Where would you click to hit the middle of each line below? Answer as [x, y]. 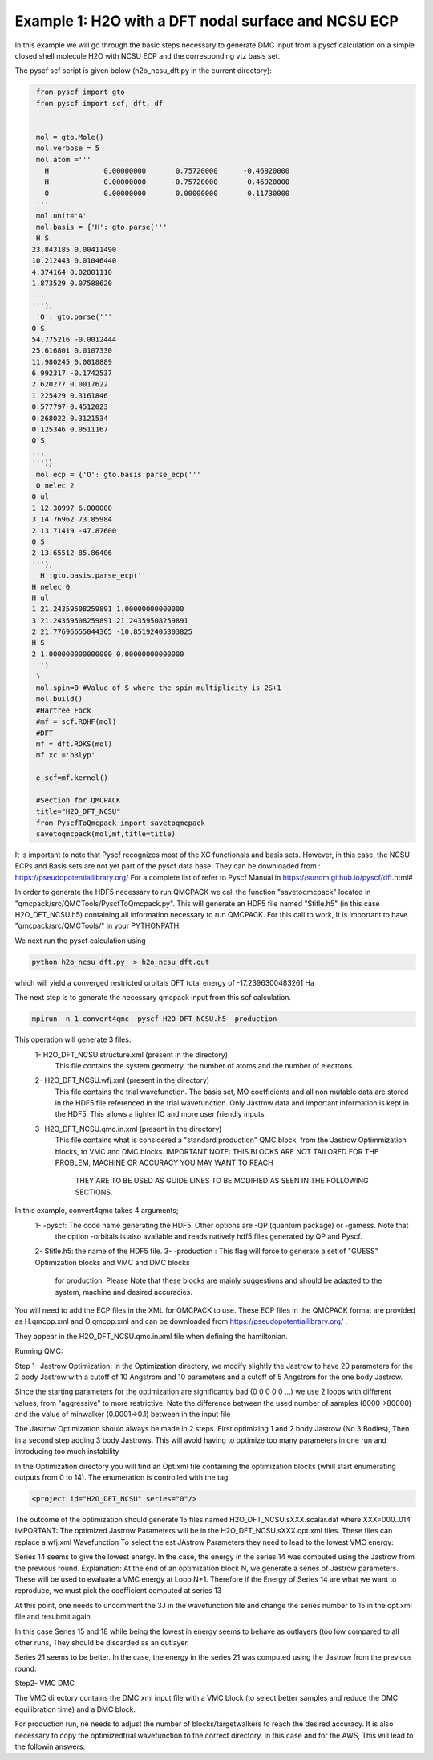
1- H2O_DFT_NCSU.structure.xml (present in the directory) [132, 1054]
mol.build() [60, 699]
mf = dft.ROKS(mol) [74, 744]
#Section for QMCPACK [79, 800]
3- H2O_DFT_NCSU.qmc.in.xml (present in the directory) [128, 1129]
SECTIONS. [94, 1192]
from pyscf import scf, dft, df [100, 103]
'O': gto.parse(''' [74, 317]
